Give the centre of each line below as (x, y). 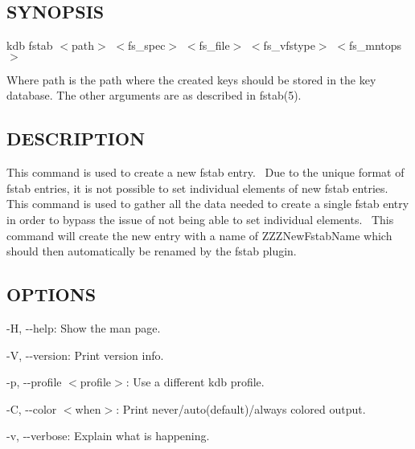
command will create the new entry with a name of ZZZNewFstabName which (199, 235)
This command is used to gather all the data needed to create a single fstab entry (208, 204)
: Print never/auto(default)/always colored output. (241, 408)
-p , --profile (34, 382)
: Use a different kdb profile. (195, 382)
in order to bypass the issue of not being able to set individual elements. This (200, 219)
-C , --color (32, 408)
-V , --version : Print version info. (85, 355)
